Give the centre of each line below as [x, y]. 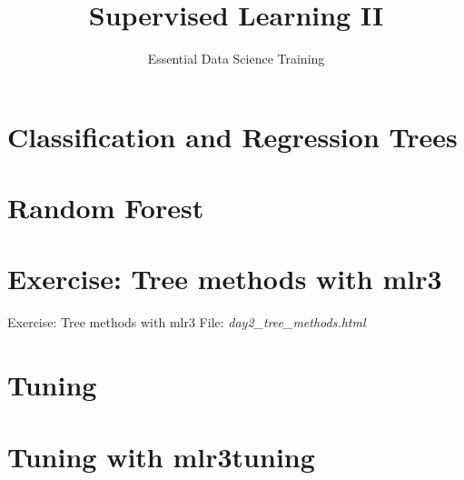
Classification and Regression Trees [232, 136]
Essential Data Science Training [236, 59]
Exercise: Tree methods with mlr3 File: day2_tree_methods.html [187, 322]
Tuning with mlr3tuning [161, 456]
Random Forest [106, 208]
